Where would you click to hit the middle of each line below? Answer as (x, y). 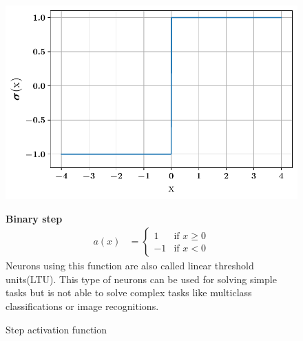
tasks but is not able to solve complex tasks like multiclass (129, 292)
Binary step (34, 218)
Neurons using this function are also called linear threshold (130, 266)
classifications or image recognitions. (82, 306)
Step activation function (56, 329)
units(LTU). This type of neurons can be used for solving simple (141, 279)
